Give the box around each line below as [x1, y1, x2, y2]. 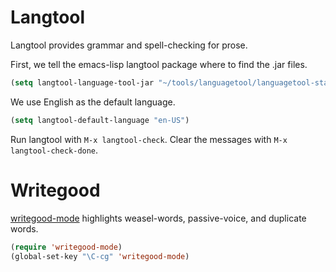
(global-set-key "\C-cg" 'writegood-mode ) [10, 251, 190, 261]
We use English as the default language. [10, 96, 176, 108]
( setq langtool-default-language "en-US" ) [10, 115, 190, 125]
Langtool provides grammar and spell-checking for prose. [10, 39, 248, 51]
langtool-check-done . [10, 144, 99, 156]
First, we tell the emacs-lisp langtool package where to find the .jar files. [10, 58, 308, 70]
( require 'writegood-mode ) [10, 242, 123, 252]
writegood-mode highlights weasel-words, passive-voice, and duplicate [10, 212, 307, 224]
